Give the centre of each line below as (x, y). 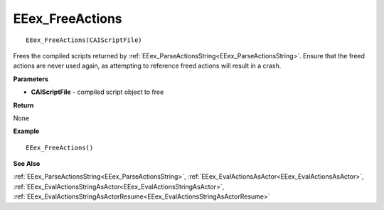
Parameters (31, 79)
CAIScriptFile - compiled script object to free (97, 92)
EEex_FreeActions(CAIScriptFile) (84, 40)
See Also (27, 164)
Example (26, 131)
